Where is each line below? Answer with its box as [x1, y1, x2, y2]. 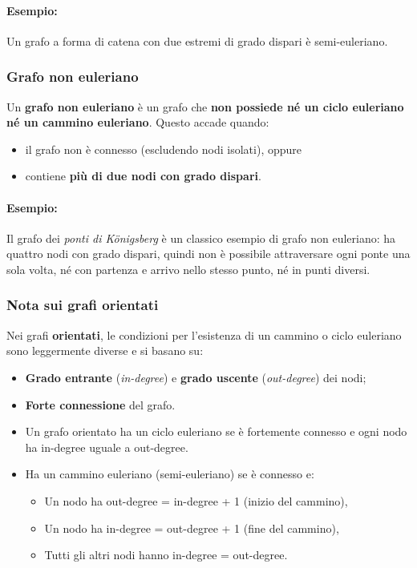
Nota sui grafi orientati [6, 295, 159, 315]
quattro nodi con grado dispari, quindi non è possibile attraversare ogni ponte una [6, 245, 411, 262]
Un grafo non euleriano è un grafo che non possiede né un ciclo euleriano [6, 98, 404, 115]
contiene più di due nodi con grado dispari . [25, 167, 261, 184]
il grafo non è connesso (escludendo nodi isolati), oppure [25, 140, 302, 157]
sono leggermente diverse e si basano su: [6, 342, 204, 359]
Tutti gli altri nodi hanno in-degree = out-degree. [44, 546, 288, 563]
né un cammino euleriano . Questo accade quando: [6, 114, 269, 131]
